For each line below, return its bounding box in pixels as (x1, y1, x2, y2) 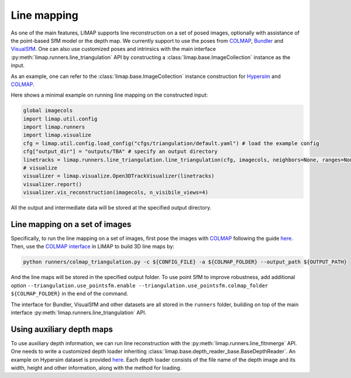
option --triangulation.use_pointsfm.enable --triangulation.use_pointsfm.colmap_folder (11, 281, 269, 289)
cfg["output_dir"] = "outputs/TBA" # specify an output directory (23, 148, 218, 155)
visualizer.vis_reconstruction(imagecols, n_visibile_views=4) (23, 189, 209, 196)
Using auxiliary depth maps (11, 324, 113, 334)
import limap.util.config (23, 115, 98, 122)
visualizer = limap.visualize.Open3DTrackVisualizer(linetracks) (23, 173, 215, 180)
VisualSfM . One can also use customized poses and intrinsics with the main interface (11, 46, 216, 53)
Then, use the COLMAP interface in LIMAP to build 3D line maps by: (11, 243, 175, 250)
